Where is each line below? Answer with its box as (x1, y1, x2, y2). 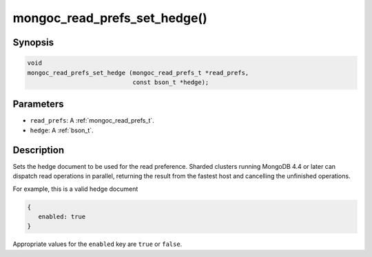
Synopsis (12, 37, 54, 48)
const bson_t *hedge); (132, 78, 209, 86)
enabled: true (38, 212, 86, 220)
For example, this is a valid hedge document (12, 185, 138, 193)
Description (12, 144, 65, 156)
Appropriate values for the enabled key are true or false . (12, 240, 183, 248)
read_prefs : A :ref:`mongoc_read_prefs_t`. (30, 116, 154, 125)
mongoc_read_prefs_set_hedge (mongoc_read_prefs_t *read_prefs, (27, 69, 249, 76)
